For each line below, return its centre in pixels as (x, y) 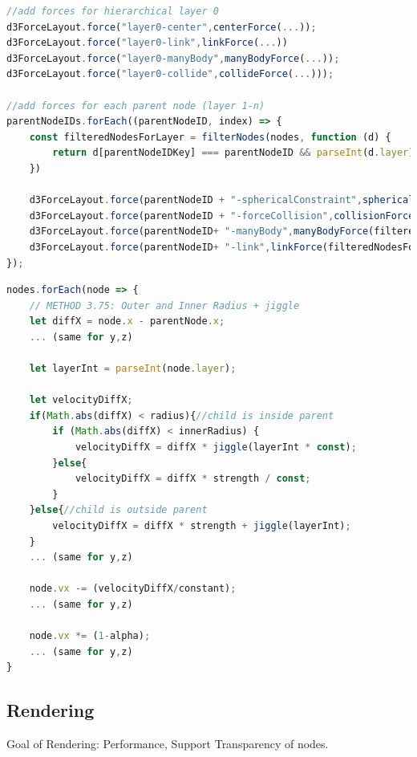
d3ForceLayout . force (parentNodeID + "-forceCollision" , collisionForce (222, 216)
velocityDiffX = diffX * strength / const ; (193, 479)
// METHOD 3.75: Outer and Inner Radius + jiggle (164, 305)
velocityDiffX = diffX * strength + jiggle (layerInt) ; (202, 526)
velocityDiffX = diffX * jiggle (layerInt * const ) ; (216, 448)
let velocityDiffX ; (81, 400)
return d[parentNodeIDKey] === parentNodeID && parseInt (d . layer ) (233, 153)
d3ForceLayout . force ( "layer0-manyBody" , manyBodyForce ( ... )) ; (173, 58)
